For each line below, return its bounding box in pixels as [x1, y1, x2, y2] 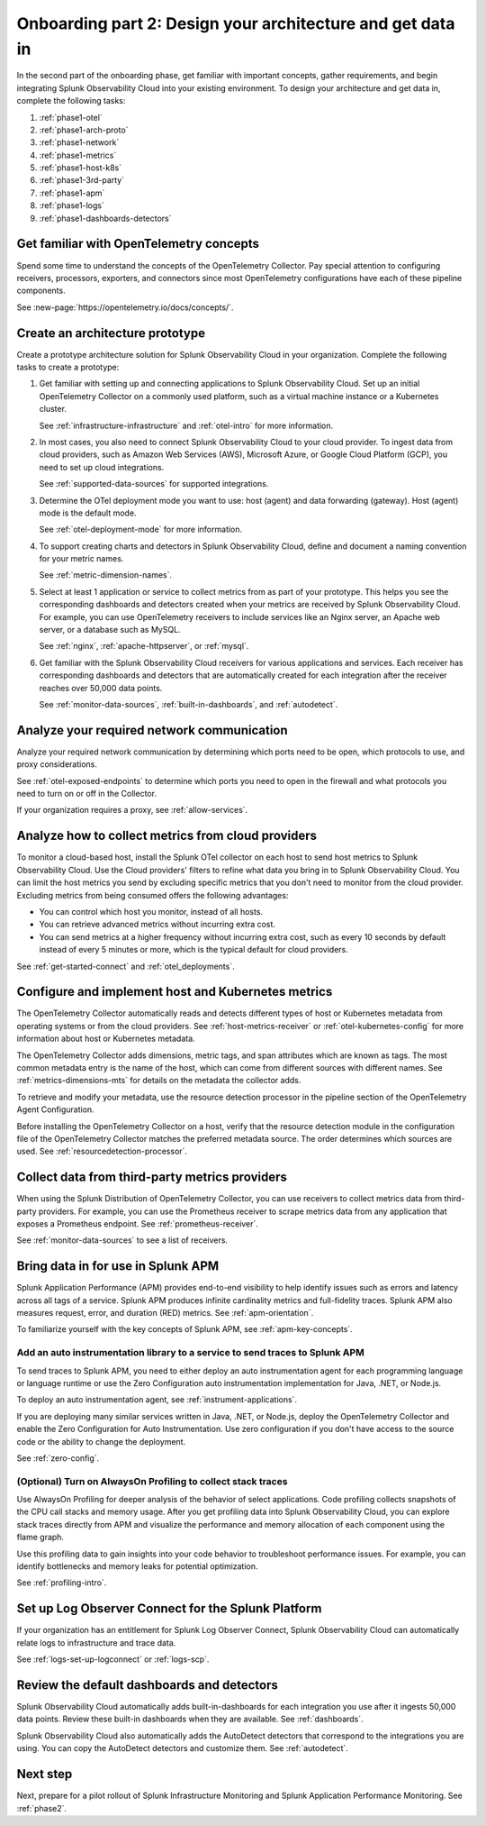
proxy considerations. [16, 759, 98, 770]
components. [16, 285, 67, 297]
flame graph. [16, 1532, 65, 1543]
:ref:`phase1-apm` [39, 187, 105, 198]
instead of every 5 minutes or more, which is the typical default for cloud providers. [39, 944, 348, 955]
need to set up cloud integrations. [39, 461, 165, 472]
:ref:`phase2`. [16, 1802, 67, 1813]
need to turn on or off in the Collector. [16, 789, 157, 799]
